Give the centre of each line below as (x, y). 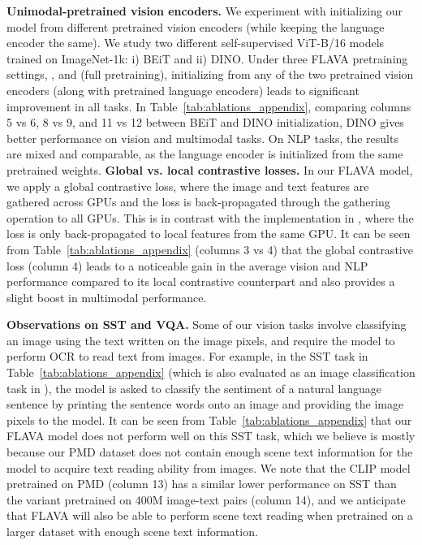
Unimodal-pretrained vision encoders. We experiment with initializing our (205, 11)
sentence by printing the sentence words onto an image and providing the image (205, 404)
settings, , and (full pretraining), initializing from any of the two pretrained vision (210, 74)
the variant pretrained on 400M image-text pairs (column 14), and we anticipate (206, 499)
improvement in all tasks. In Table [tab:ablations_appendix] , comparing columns (209, 106)
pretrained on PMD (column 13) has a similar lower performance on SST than (202, 484)
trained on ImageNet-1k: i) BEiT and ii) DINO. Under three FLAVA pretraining (207, 58)
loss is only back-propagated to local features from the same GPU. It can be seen (209, 234)
